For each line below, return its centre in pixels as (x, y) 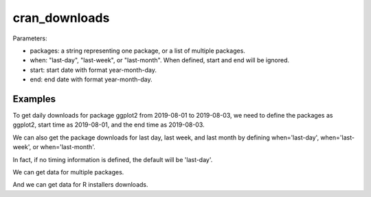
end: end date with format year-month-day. (91, 79)
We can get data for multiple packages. (68, 172)
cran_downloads (61, 18)
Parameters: (30, 38)
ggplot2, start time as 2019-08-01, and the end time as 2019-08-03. (109, 125)
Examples (34, 99)
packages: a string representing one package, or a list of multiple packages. (137, 51)
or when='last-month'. (64, 147)
